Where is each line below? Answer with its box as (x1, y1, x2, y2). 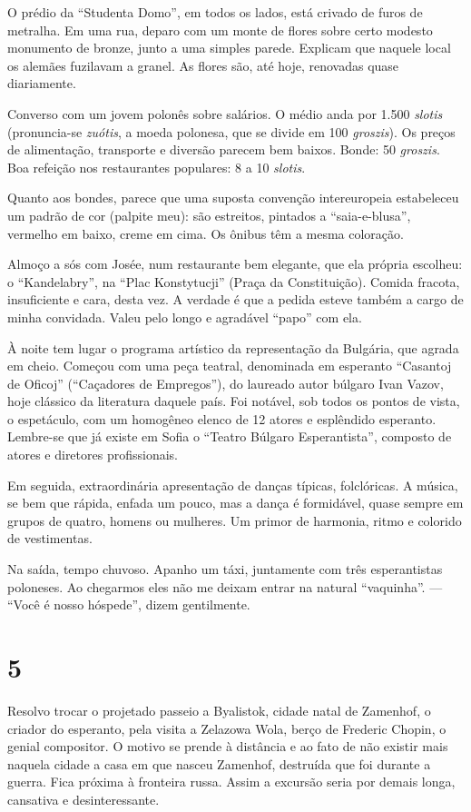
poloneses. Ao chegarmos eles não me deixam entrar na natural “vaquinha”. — (7, 577, 443, 596)
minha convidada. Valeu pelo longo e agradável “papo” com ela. (7, 307, 362, 326)
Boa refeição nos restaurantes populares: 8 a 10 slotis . (7, 157, 306, 176)
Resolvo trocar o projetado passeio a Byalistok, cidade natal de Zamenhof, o (7, 700, 431, 719)
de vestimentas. (7, 529, 93, 548)
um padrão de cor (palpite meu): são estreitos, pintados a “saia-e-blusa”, (7, 205, 411, 224)
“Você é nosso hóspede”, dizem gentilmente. (7, 595, 250, 614)
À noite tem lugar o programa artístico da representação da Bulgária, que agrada (7, 338, 459, 357)
